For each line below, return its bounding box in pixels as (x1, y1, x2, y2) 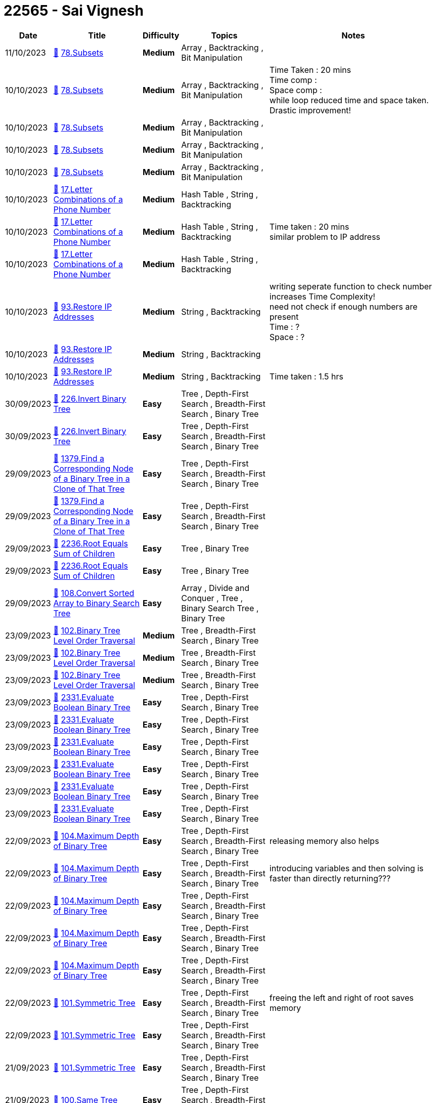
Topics (211, 30, 238, 40)
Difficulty (143, 30, 180, 40)
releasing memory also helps (269, 835, 379, 846)
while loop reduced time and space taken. (269, 95, 429, 105)
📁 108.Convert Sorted (53, 587, 135, 598)
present (269, 311, 299, 322)
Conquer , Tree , (181, 592, 243, 603)
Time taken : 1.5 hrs (269, 371, 343, 381)
